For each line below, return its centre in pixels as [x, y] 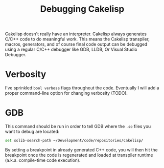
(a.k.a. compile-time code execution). [43, 160]
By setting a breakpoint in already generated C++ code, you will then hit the [82, 149]
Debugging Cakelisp [82, 9]
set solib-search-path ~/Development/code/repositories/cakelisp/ [74, 141]
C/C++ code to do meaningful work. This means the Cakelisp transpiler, [77, 39]
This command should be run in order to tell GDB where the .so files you [78, 126]
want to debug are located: [32, 132]
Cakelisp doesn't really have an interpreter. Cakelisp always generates [76, 34]
